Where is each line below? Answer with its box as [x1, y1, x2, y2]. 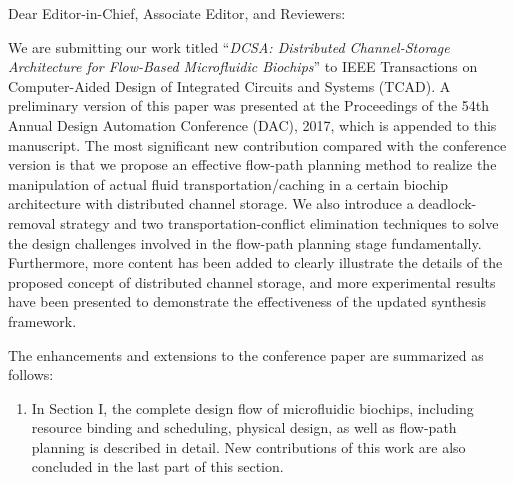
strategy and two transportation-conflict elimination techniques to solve [60, 212, 499, 233]
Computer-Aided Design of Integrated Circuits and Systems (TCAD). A [8, 75, 451, 96]
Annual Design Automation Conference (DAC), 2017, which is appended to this [8, 114, 497, 135]
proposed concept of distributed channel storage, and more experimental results [8, 271, 496, 292]
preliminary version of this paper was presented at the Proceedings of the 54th [8, 95, 490, 116]
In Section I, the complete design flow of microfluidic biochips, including [31, 397, 474, 418]
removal [8, 212, 56, 233]
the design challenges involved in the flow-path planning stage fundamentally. [8, 232, 482, 253]
